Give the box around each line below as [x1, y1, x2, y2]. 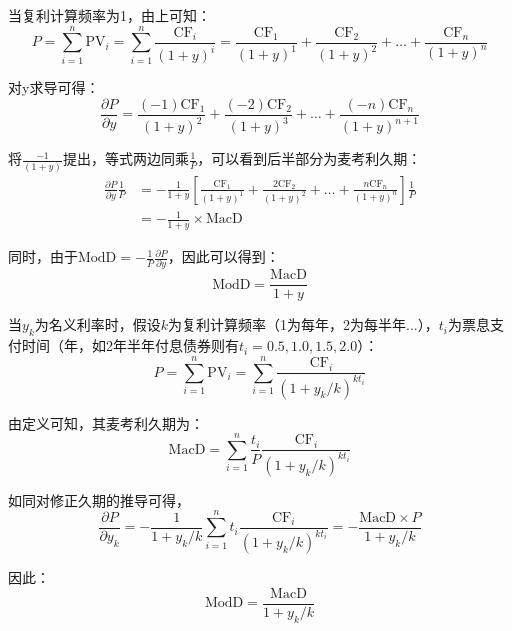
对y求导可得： [8, 77, 100, 98]
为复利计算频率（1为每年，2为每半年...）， [168, 314, 439, 335]
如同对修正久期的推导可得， [8, 489, 190, 510]
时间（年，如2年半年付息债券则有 [21, 335, 239, 356]
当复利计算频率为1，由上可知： [8, 5, 211, 25]
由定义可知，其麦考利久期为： [8, 412, 204, 433]
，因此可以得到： [167, 246, 280, 267]
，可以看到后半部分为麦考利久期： [197, 148, 422, 169]
